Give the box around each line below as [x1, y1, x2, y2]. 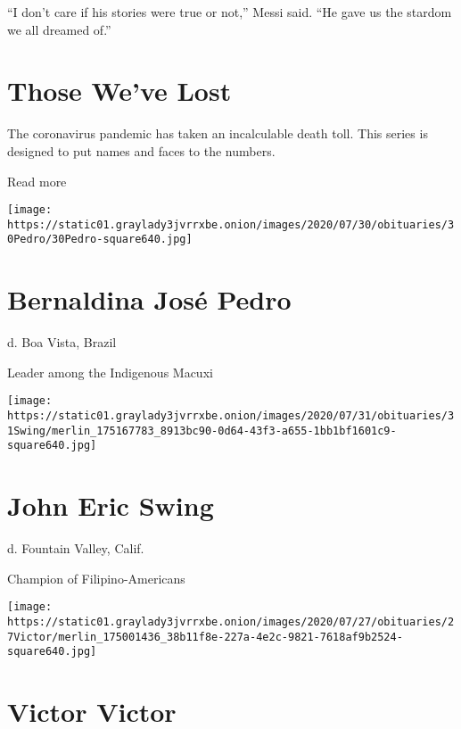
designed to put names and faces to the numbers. [7, 141, 276, 160]
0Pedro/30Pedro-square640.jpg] [7, 233, 193, 246]
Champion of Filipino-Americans [7, 568, 185, 587]
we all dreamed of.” [7, 20, 111, 38]
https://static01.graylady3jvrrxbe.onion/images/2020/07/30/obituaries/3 [7, 218, 455, 231]
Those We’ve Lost [7, 72, 232, 109]
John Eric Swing [7, 487, 214, 524]
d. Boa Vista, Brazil [7, 333, 117, 352]
